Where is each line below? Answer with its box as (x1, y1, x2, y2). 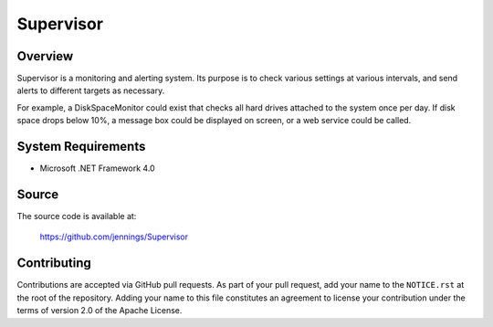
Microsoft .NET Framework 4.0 (39, 163, 155, 174)
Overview (16, 48, 74, 64)
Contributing (16, 256, 91, 271)
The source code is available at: (16, 211, 137, 222)
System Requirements (16, 139, 146, 154)
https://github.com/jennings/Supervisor (39, 231, 189, 242)
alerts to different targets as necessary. (16, 85, 165, 96)
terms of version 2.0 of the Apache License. (16, 305, 183, 316)
